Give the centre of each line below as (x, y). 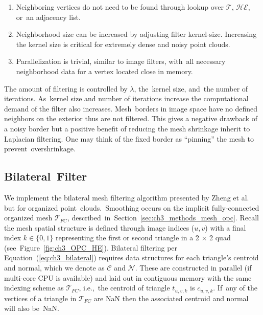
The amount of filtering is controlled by (66, 88)
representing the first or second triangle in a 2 (127, 238)
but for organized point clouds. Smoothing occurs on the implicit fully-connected (132, 207)
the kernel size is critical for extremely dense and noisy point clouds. (123, 44)
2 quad (220, 238)
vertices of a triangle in (40, 298)
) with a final (225, 227)
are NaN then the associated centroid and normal (171, 298)
